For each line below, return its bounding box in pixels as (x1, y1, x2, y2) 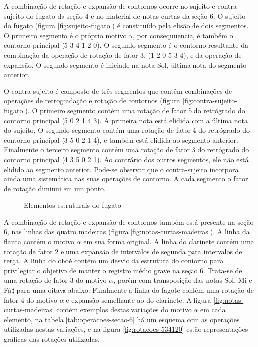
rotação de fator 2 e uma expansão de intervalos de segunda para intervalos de (4, 246, 242, 256)
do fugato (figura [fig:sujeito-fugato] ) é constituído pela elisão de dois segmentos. (4, 20, 249, 31)
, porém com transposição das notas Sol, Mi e (113, 275, 252, 285)
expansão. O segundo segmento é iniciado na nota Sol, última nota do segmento (4, 59, 247, 70)
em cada (200, 304, 226, 315)
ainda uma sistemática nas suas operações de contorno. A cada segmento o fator (4, 173, 248, 184)
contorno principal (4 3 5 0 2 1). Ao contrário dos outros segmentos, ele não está (4, 154, 249, 164)
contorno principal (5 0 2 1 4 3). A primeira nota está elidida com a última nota (4, 115, 248, 125)
